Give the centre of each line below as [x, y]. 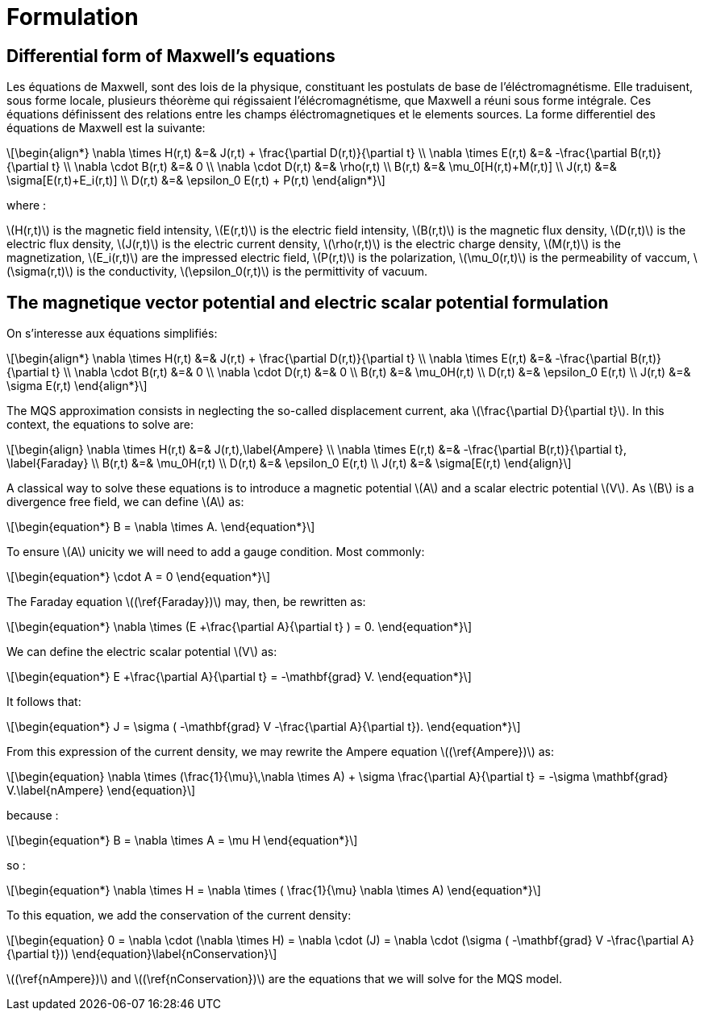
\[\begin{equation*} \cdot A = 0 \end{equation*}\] [139, 577]
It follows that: [44, 702]
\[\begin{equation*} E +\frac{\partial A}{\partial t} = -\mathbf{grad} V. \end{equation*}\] [239, 677]
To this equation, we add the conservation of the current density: [179, 915]
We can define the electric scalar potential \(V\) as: [142, 652]
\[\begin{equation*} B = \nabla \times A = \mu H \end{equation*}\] [182, 841]
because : [33, 816]
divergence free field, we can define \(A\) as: [125, 502]
